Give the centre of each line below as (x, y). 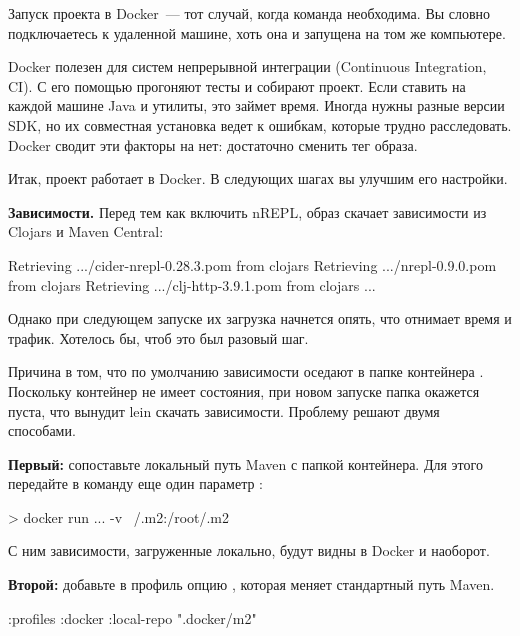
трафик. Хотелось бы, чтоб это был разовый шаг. (158, 337)
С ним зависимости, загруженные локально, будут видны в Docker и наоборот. (249, 550)
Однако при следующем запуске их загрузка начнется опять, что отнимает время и (260, 318)
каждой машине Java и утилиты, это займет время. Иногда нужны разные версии (256, 105)
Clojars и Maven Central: (86, 231)
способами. (42, 430)
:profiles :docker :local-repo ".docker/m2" (132, 617)
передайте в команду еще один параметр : (135, 483)
